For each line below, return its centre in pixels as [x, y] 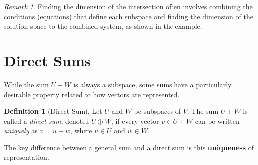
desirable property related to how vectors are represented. [92, 94]
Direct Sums [47, 60]
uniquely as [21, 130]
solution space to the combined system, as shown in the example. [103, 26]
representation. [27, 157]
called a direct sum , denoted [47, 120]
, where [81, 130]
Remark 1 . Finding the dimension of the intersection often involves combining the [128, 6]
